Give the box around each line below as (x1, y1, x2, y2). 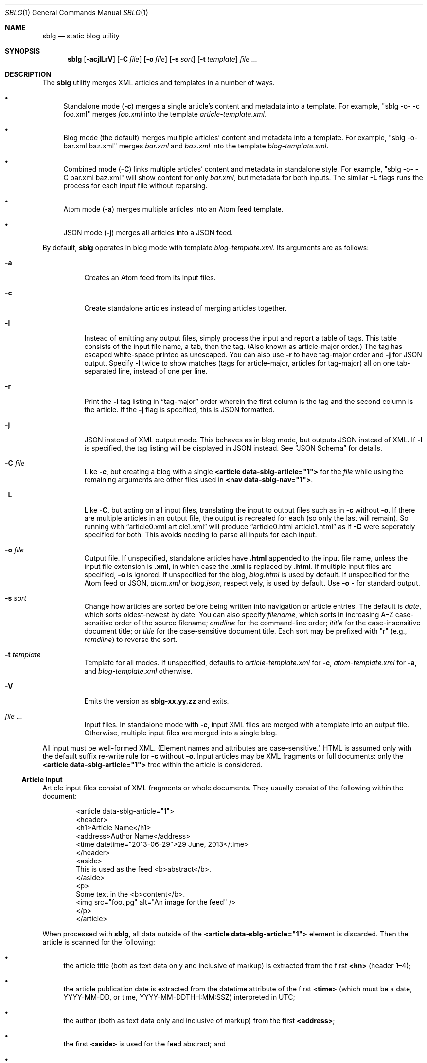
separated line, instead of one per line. (84, 367, 208, 375)
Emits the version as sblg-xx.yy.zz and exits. (84, 697, 229, 705)
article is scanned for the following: (42, 938, 155, 946)
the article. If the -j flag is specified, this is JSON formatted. (84, 405, 275, 414)
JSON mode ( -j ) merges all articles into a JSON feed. (63, 228, 233, 237)
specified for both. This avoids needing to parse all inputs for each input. (84, 531, 317, 539)
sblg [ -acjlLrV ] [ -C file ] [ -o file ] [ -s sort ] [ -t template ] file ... (68, 55, 257, 63)
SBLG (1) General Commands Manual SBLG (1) (5, 8, 148, 17)
